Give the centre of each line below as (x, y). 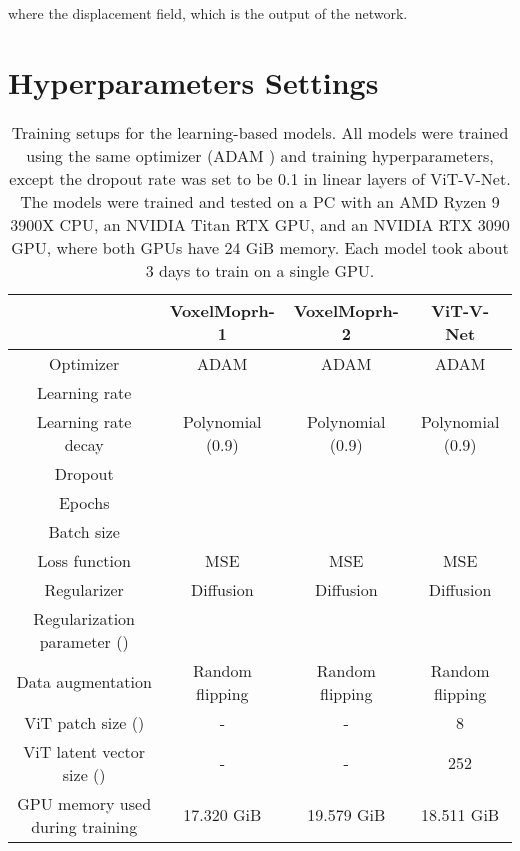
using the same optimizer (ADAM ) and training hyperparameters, (260, 155)
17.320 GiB (222, 815)
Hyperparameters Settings (193, 81)
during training (84, 826)
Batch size (84, 531)
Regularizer (84, 589)
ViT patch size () (84, 722)
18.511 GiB (460, 815)
